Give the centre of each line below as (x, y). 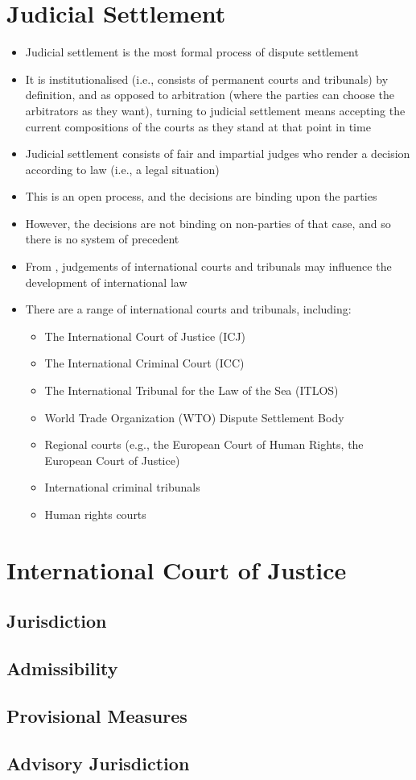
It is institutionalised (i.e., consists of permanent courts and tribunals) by (207, 79)
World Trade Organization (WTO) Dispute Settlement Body (194, 417)
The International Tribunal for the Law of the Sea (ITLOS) (192, 390)
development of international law (106, 282)
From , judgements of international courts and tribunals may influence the (208, 266)
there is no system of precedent (102, 239)
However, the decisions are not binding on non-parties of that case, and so (208, 223)
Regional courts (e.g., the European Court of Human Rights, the (204, 444)
